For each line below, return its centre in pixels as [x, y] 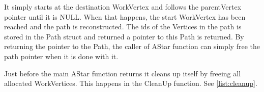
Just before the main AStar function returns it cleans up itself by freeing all [123, 73]
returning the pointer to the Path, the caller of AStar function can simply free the [132, 46]
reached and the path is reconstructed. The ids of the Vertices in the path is [123, 27]
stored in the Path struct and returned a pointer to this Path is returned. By [124, 36]
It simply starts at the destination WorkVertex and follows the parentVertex [123, 7]
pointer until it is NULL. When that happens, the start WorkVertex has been [125, 16]
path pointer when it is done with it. [61, 56]
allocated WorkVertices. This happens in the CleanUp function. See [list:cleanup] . [131, 83]
